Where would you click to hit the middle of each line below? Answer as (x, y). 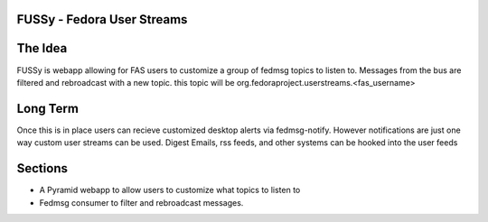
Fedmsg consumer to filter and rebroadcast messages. (141, 202)
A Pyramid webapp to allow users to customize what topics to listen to (170, 190)
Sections (42, 168)
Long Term (47, 108)
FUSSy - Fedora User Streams (102, 19)
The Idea (42, 48)
